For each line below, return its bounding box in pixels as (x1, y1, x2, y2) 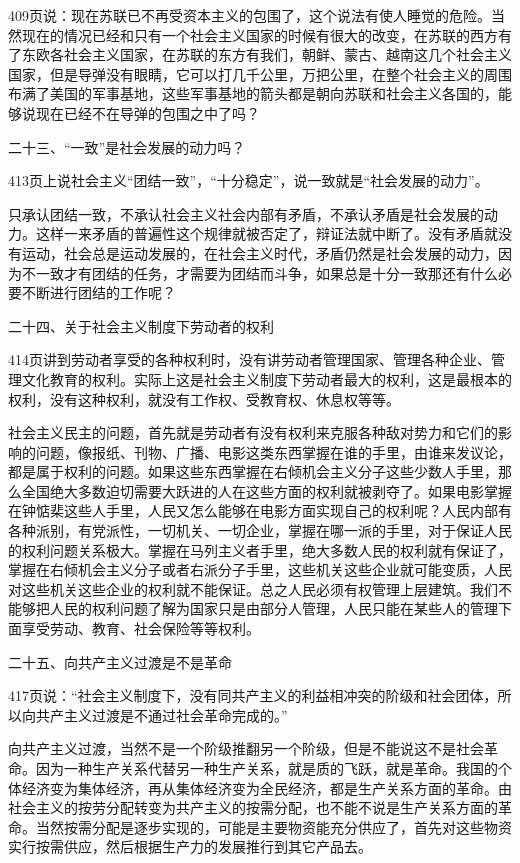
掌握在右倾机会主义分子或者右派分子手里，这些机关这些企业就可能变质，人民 (8, 559, 512, 580)
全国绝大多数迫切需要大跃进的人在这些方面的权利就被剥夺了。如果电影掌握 (21, 480, 512, 501)
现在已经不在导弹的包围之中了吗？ (35, 102, 260, 123)
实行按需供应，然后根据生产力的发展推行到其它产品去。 (8, 836, 372, 857)
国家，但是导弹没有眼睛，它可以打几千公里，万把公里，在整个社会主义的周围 (8, 63, 512, 84)
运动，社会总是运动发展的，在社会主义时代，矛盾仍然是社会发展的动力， (21, 242, 498, 263)
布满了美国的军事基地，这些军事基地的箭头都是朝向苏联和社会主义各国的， (8, 83, 498, 104)
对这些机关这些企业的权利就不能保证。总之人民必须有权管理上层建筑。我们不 (8, 578, 512, 599)
